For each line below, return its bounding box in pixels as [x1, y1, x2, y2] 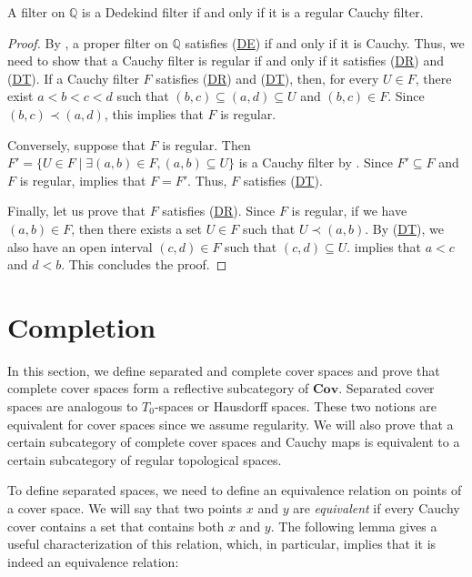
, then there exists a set [71, 218, 202, 238]
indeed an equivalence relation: [7, 552, 179, 571]
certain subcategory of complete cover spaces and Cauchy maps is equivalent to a [7, 432, 460, 451]
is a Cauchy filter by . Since [238, 153, 393, 172]
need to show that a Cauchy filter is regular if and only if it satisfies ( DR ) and [7, 51, 445, 70]
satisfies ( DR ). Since [162, 201, 276, 220]
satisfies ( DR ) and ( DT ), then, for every [156, 68, 379, 87]
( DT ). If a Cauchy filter [7, 68, 139, 87]
